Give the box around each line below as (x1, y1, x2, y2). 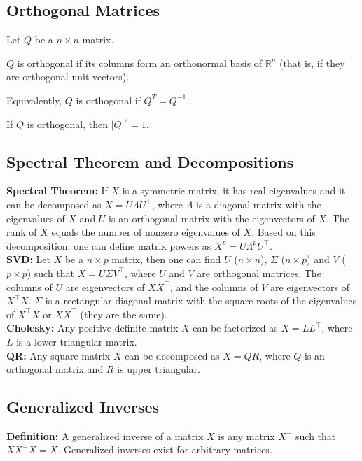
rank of (6, 225, 37, 239)
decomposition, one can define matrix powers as (6, 238, 211, 253)
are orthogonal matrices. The (197, 265, 321, 280)
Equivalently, (6, 92, 62, 107)
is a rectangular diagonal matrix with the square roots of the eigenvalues (45, 293, 357, 308)
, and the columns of (169, 279, 258, 294)
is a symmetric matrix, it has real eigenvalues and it (122, 183, 346, 198)
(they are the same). (80, 306, 167, 321)
